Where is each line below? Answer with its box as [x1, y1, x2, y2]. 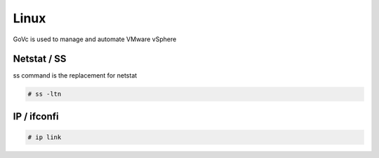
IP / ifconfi [13, 110, 59, 122]
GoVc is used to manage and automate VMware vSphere [13, 35, 177, 43]
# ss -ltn [27, 90, 62, 98]
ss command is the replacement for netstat [13, 71, 138, 80]
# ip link [27, 134, 62, 141]
